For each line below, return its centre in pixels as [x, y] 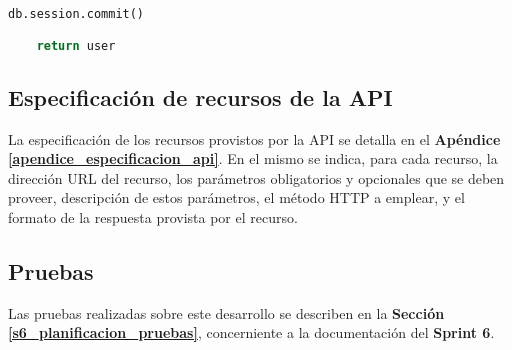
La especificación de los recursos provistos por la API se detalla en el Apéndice [254, 138]
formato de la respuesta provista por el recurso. [153, 216]
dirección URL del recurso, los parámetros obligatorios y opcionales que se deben [256, 177]
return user [76, 45]
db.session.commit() [76, 14]
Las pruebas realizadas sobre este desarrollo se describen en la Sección [226, 312]
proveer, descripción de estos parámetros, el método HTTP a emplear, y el [236, 197]
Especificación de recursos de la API [200, 96]
